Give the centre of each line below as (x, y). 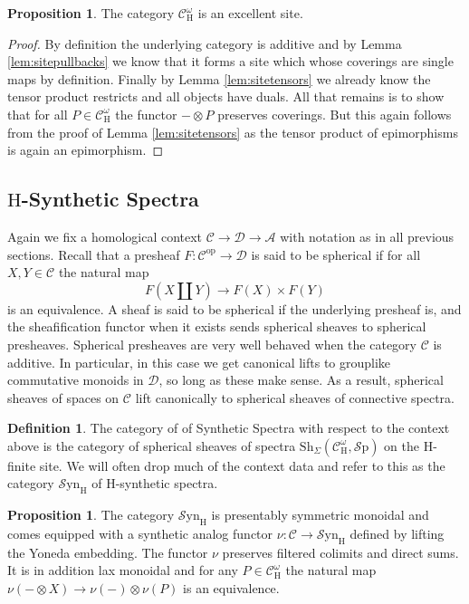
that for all (38, 114)
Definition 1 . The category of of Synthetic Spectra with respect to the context (229, 428)
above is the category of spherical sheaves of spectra (152, 445)
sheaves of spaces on (63, 397)
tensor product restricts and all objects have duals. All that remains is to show (226, 96)
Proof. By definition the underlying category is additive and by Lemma (205, 43)
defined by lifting (397, 534)
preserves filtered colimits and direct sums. (340, 552)
